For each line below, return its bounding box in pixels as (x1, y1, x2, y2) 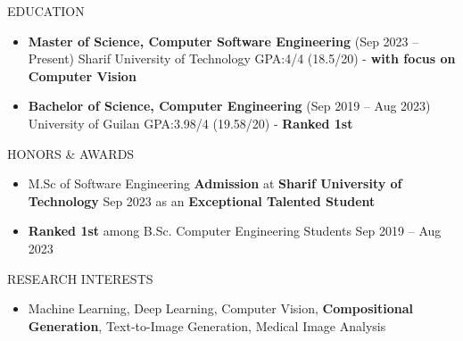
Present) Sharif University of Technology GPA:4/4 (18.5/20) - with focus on (28, 49, 456, 68)
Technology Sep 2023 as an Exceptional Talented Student (28, 191, 376, 210)
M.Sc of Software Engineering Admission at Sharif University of (28, 174, 402, 193)
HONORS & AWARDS (7, 144, 135, 162)
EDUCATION (7, 2, 85, 20)
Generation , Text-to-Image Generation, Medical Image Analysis (28, 316, 386, 335)
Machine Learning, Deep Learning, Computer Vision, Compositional (28, 299, 413, 318)
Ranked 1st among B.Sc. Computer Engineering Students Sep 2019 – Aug (28, 221, 442, 240)
